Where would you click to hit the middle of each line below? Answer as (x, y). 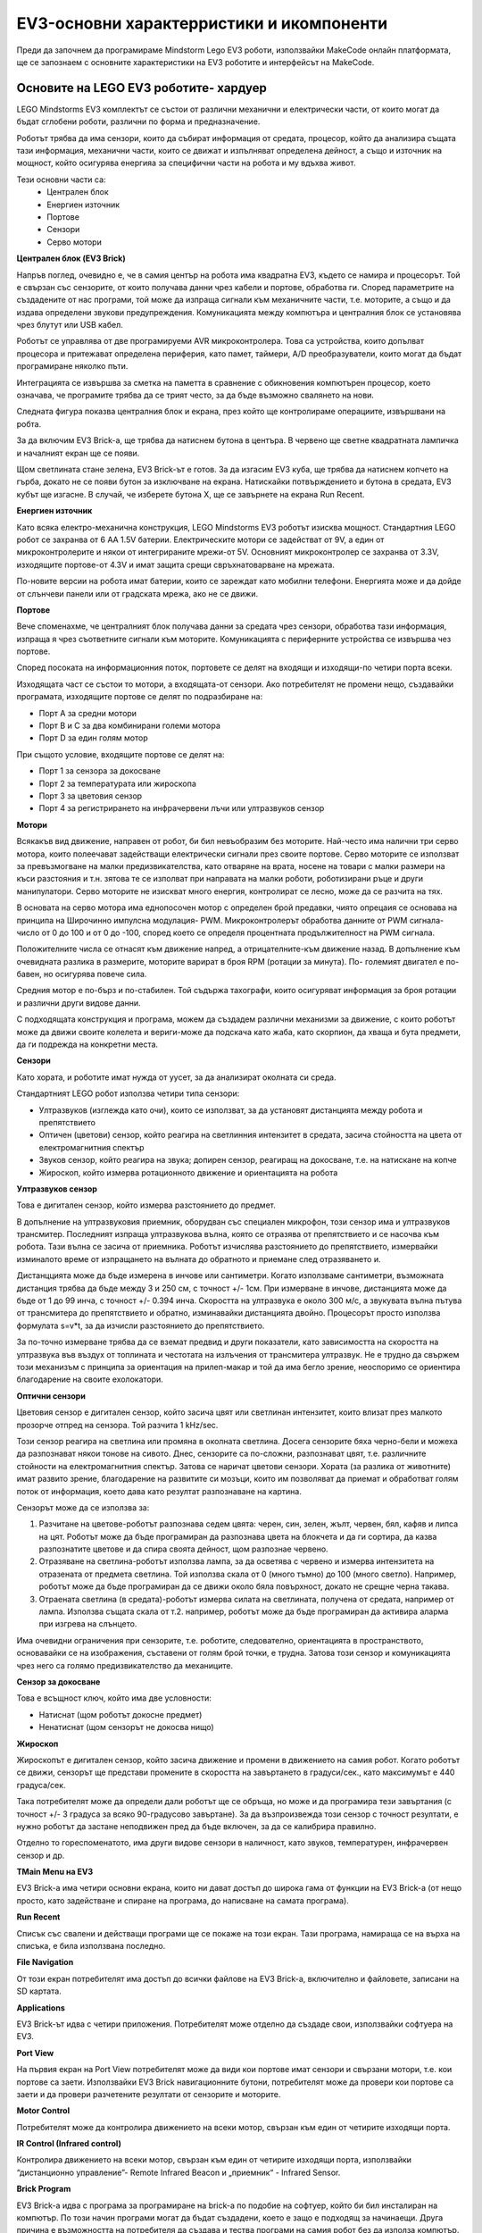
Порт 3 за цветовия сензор (91, 796)
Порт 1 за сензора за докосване (100, 771)
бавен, (29, 974)
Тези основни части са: (61, 180)
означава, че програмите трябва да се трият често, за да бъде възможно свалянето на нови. (195, 395)
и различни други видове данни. (79, 1003)
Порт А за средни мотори (88, 713)
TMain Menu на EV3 (55, 1872)
